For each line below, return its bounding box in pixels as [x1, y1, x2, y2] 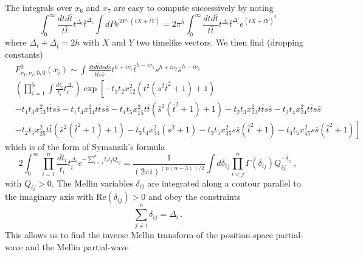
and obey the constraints [148, 190, 241, 203]
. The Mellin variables [51, 176, 133, 189]
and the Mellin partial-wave [26, 241, 129, 253]
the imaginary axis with [5, 190, 94, 203]
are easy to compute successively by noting [114, 1, 274, 13]
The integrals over [5, 1, 72, 13]
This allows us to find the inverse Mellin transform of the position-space [5, 228, 273, 241]
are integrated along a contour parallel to [147, 176, 301, 189]
